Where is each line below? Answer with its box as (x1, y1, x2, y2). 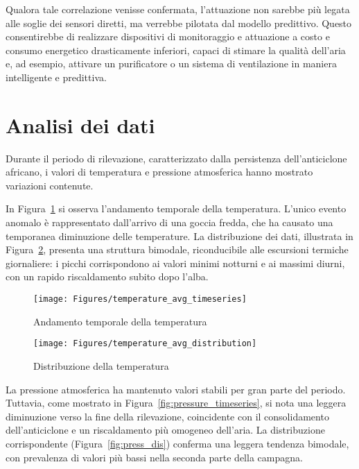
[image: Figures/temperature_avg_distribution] (33, 339, 257, 349)
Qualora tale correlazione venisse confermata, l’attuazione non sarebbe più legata (6, 2, 350, 16)
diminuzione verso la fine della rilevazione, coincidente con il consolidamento (6, 409, 329, 423)
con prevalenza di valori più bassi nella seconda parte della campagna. (6, 450, 303, 464)
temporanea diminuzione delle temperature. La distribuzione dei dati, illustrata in (6, 228, 353, 243)
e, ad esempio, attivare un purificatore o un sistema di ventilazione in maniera (6, 56, 337, 71)
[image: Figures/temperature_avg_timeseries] (33, 294, 247, 305)
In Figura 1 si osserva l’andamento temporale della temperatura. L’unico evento (6, 201, 347, 216)
